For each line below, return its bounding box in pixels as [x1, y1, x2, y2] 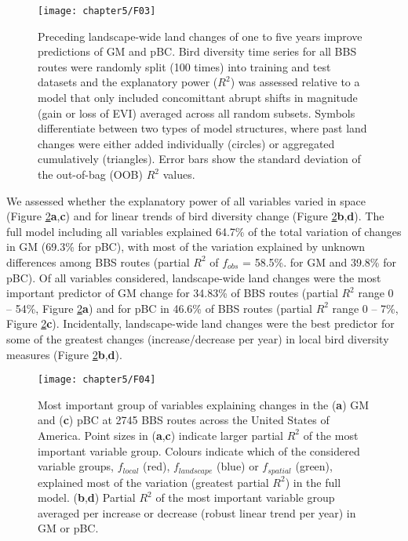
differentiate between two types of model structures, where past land [38, 120, 367, 136]
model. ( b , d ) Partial [38, 489, 136, 506]
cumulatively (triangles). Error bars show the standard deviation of [38, 151, 361, 167]
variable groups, [38, 458, 115, 474]
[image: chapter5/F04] [38, 374, 156, 386]
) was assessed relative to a [230, 74, 360, 90]
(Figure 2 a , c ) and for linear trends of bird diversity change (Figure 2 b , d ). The [6, 208, 384, 224]
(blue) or [216, 458, 259, 474]
